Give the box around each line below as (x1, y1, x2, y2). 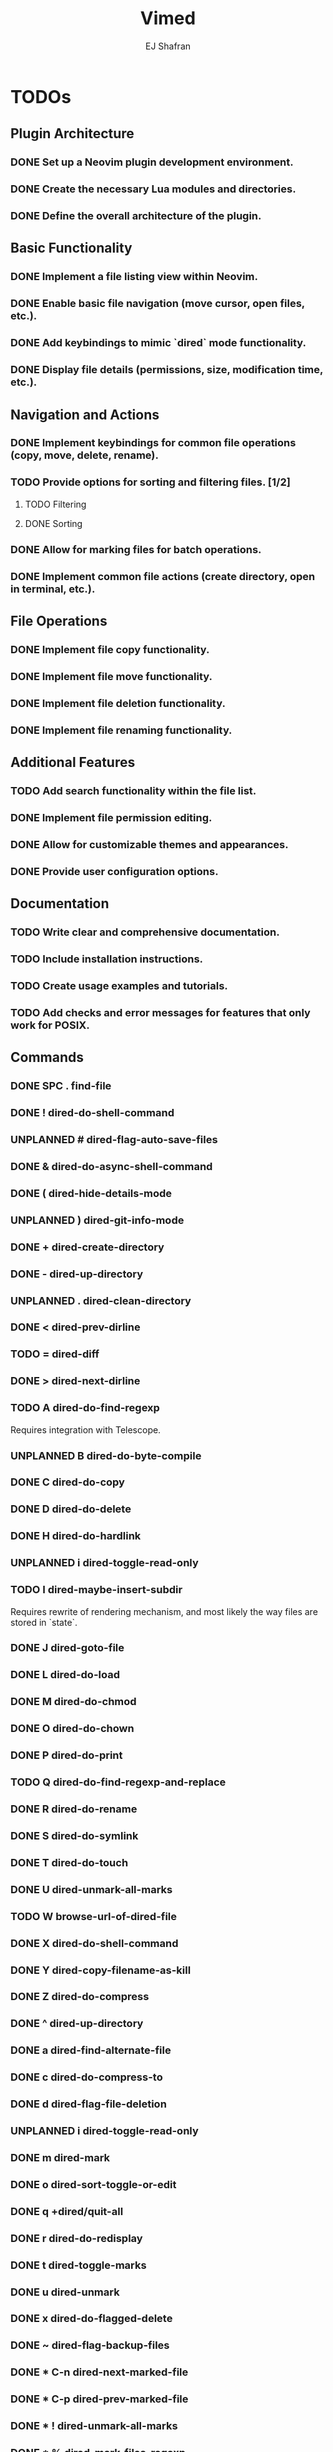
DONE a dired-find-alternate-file (10, 2043, 172, 2057)
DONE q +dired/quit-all (10, 2204, 124, 2218)
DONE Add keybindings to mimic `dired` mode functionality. (10, 336, 307, 350)
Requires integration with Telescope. (10, 1423, 162, 1436)
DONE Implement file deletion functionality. (10, 696, 226, 710)
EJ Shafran (144, 40, 192, 52)
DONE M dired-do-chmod (10, 1695, 137, 1709)
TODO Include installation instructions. (10, 952, 204, 966)
